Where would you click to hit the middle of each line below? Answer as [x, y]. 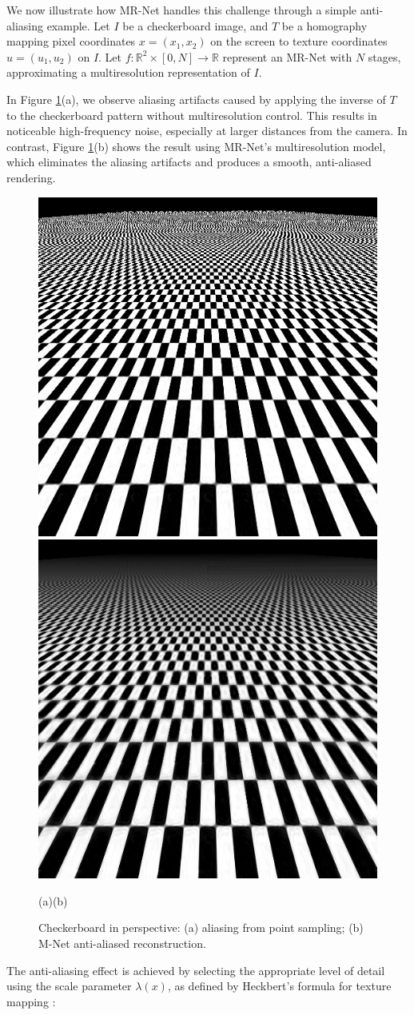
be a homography [324, 25]
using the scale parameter [69, 986]
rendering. [31, 177]
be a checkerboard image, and [195, 25]
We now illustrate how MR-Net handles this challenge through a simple [182, 10]
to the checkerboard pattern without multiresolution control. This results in [192, 115]
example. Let [78, 25]
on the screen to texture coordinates [299, 41]
